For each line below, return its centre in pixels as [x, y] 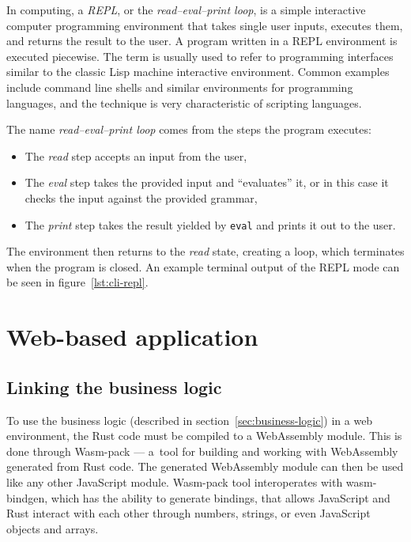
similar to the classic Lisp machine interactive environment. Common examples [198, 72]
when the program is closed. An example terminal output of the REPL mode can [203, 266]
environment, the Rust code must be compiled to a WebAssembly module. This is [204, 436]
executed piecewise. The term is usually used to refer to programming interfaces [200, 56]
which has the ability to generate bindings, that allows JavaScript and [221, 497]
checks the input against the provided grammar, [141, 197]
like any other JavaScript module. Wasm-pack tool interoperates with [175, 481]
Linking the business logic [114, 387]
